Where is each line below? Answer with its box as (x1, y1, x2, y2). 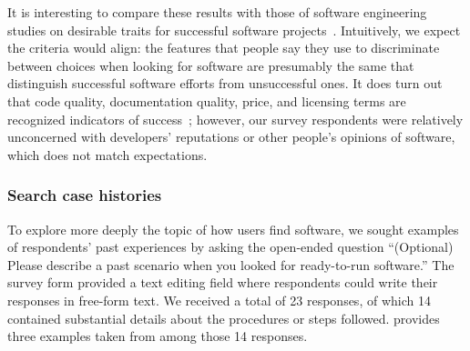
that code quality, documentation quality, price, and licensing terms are (7, 91, 406, 110)
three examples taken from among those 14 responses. (7, 326, 308, 346)
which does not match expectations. (7, 145, 208, 164)
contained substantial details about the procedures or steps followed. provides (7, 308, 440, 327)
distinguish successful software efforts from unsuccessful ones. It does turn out (7, 74, 443, 93)
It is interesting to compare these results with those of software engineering (7, 3, 427, 21)
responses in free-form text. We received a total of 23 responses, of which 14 (7, 290, 431, 309)
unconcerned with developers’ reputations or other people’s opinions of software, (7, 127, 455, 146)
